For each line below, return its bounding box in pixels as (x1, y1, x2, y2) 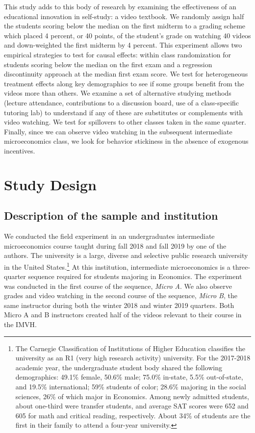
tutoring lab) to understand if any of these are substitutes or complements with (4, 107, 243, 117)
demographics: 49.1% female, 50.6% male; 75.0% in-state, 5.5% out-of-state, (15, 372, 243, 382)
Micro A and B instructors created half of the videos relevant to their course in (4, 309, 242, 320)
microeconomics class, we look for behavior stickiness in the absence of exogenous (4, 136, 249, 146)
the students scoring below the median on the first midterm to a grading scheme (4, 21, 246, 31)
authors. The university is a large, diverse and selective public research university (4, 250, 248, 260)
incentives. (4, 145, 35, 155)
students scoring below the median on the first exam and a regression (4, 59, 212, 69)
